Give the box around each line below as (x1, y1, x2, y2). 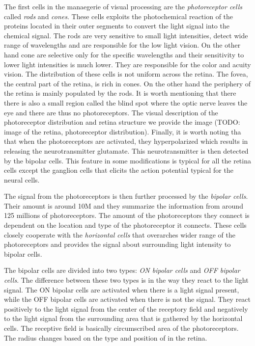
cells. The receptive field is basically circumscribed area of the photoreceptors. (4, 323, 239, 333)
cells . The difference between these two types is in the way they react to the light (4, 275, 249, 285)
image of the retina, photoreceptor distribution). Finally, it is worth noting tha (4, 126, 241, 136)
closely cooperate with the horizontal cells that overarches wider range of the (4, 229, 235, 240)
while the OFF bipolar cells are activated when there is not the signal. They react (4, 294, 251, 304)
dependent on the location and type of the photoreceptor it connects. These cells (4, 220, 247, 230)
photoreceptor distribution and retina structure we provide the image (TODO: (4, 117, 240, 127)
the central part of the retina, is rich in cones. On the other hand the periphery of (4, 78, 251, 88)
